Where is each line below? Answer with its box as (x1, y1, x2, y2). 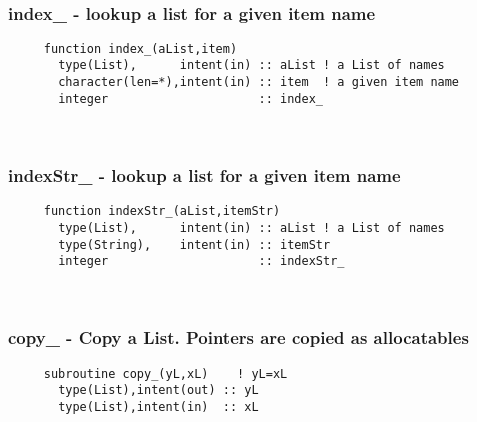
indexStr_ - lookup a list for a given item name (8, 162, 401, 187)
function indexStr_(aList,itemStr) (43, 204, 281, 219)
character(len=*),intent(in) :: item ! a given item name (58, 75, 460, 90)
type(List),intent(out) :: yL (58, 383, 259, 398)
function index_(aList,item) (43, 41, 238, 56)
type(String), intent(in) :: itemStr (58, 237, 331, 252)
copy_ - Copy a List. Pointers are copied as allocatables (8, 325, 469, 350)
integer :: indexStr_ (58, 254, 345, 269)
